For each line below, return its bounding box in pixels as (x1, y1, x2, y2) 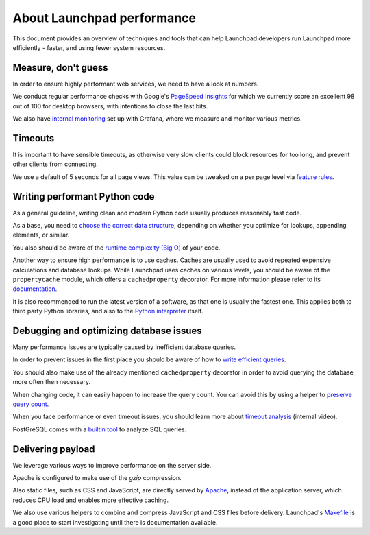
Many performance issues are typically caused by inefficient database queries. (12, 343, 236, 351)
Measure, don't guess (12, 62, 109, 73)
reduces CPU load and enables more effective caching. (12, 496, 169, 504)
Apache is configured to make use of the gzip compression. (12, 474, 182, 482)
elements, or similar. (12, 230, 70, 239)
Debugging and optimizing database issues (12, 324, 202, 336)
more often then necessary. (12, 378, 90, 386)
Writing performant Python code (12, 191, 155, 202)
